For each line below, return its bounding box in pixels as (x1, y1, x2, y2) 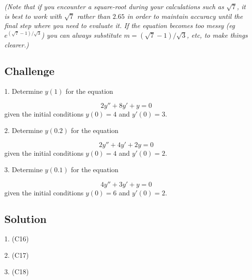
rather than (77, 11, 110, 21)
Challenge (4, 63, 55, 78)
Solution (4, 211, 47, 226)
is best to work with (4, 11, 62, 21)
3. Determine (4, 164, 43, 174)
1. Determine (4, 86, 43, 96)
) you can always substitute (41, 29, 122, 40)
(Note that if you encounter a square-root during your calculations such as (4, 1, 224, 11)
